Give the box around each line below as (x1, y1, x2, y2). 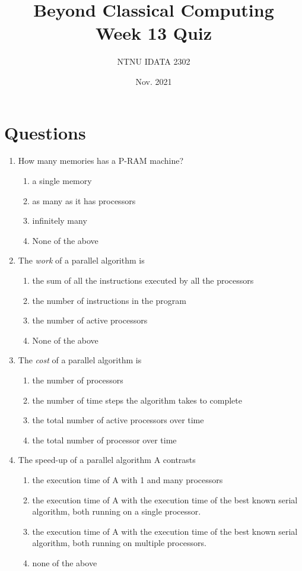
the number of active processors (32, 314, 148, 326)
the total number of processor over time (32, 433, 177, 446)
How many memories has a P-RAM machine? (18, 154, 183, 167)
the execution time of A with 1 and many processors (32, 473, 223, 486)
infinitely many (32, 214, 87, 227)
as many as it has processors (32, 194, 136, 207)
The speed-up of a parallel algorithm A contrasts (18, 453, 196, 466)
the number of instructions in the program (32, 294, 186, 306)
